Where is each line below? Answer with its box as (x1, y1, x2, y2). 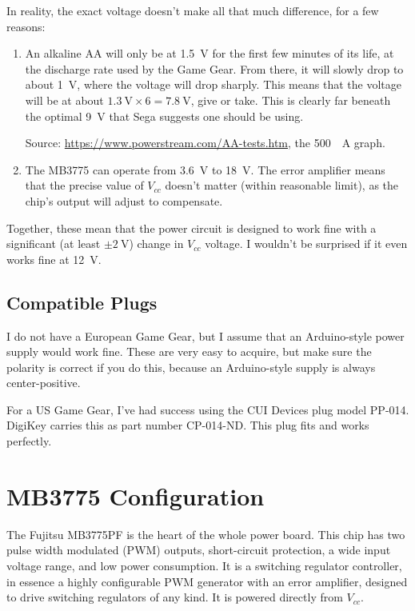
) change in (129, 235, 184, 252)
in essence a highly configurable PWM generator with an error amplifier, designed (6, 573, 408, 589)
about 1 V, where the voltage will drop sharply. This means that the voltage (25, 76, 401, 93)
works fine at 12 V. (6, 250, 102, 267)
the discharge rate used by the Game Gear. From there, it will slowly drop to (25, 60, 404, 77)
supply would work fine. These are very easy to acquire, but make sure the (6, 343, 372, 360)
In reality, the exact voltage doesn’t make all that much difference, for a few (6, 2, 379, 18)
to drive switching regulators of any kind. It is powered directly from (6, 589, 343, 605)
